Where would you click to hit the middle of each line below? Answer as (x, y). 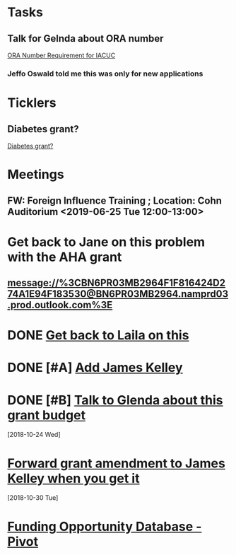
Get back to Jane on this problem (106, 242)
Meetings (36, 175)
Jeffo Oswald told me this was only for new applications (105, 74)
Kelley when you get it (73, 478)
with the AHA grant (65, 257)
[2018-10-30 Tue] (33, 498)
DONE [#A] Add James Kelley (95, 368)
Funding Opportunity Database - (105, 526)
